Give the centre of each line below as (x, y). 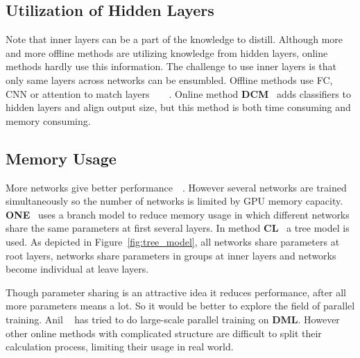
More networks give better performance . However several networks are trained (176, 187)
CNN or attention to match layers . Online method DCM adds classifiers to (178, 93)
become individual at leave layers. (77, 269)
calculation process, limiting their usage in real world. (120, 347)
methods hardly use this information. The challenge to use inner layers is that (171, 66)
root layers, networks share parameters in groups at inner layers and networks (171, 255)
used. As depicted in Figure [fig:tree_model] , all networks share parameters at (173, 241)
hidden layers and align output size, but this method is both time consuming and (178, 107)
